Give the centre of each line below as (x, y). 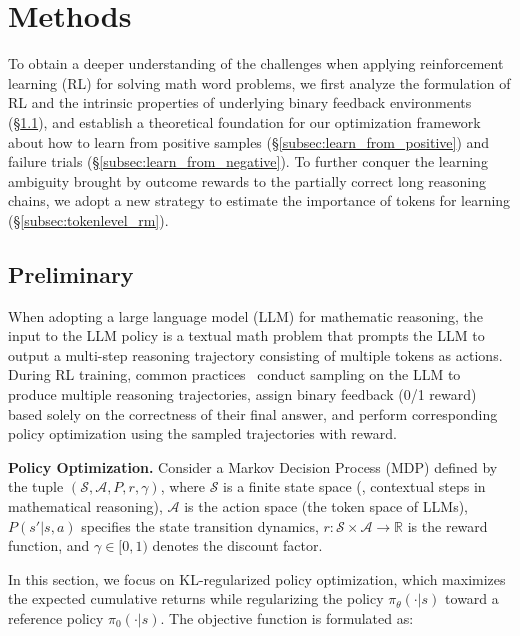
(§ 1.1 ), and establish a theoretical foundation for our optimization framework (244, 121)
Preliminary (71, 273)
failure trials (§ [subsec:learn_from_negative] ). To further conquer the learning (248, 161)
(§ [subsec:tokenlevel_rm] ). (88, 219)
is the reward (447, 525)
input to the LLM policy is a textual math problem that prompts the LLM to (246, 335)
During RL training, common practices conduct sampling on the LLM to (234, 374)
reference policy (56, 617)
